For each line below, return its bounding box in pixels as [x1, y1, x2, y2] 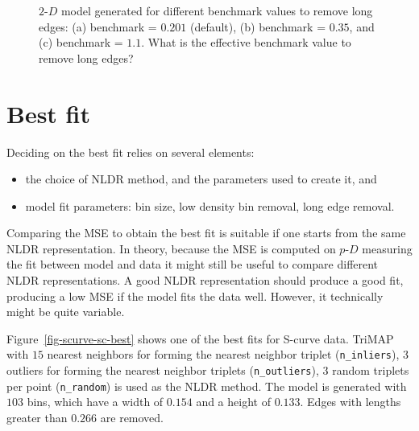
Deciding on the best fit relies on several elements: [6, 143, 255, 160]
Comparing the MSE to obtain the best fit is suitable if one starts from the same [6, 224, 406, 241]
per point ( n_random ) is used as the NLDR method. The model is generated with [6, 377, 407, 394]
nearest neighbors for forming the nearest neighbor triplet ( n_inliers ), [47, 346, 400, 363]
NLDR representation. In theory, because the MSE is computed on [6, 240, 336, 257]
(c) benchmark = [39, 34, 123, 51]
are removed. [100, 409, 164, 425]
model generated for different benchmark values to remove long [60, 2, 373, 18]
